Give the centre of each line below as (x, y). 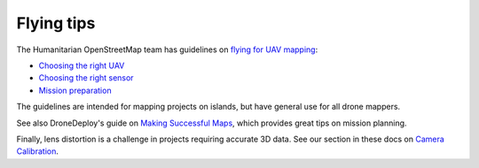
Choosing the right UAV (82, 65)
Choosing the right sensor (86, 78)
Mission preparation (75, 90)
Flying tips (56, 23)
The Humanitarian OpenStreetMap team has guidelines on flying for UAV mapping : (167, 50)
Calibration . (38, 151)
